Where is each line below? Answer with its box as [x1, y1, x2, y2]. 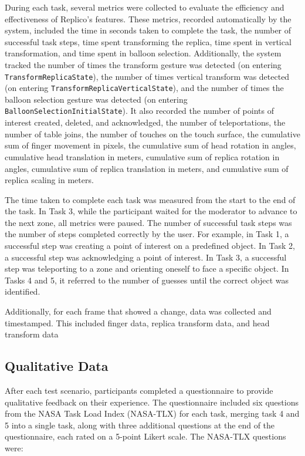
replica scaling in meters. [5, 174, 94, 186]
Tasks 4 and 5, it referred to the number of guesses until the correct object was [5, 273, 289, 286]
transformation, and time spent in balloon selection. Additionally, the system [5, 47, 282, 59]
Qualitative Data [5, 357, 109, 375]
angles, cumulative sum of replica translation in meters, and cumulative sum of [5, 162, 289, 174]
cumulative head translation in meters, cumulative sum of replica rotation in [5, 150, 280, 163]
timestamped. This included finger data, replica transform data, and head [5, 316, 270, 329]
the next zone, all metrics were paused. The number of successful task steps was [5, 216, 292, 228]
